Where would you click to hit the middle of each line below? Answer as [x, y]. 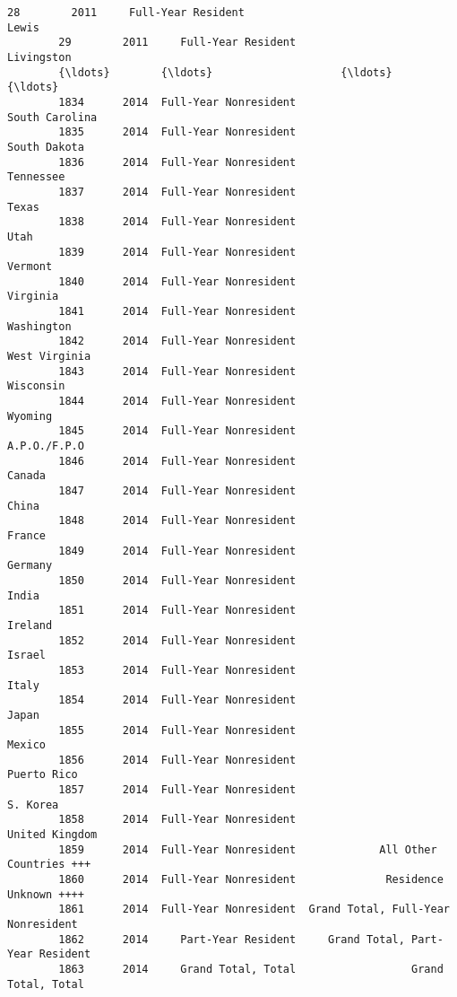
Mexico [26, 745]
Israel [26, 656]
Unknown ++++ [46, 894]
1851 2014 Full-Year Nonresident [177, 611]
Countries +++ [49, 865]
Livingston [39, 57]
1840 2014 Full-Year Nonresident [177, 281]
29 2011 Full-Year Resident [177, 43]
